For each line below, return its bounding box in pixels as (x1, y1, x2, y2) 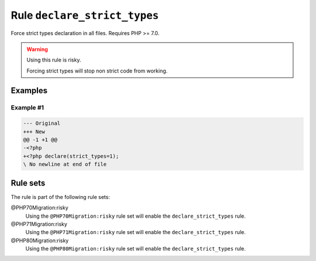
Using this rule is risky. (26, 56, 81, 64)
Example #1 (11, 103, 44, 111)
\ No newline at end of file (23, 161, 107, 168)
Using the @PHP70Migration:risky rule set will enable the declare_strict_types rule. (25, 212, 246, 219)
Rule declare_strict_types (11, 9, 159, 22)
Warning (26, 46, 48, 53)
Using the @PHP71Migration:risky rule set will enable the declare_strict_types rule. (25, 229, 246, 236)
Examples (11, 85, 48, 95)
